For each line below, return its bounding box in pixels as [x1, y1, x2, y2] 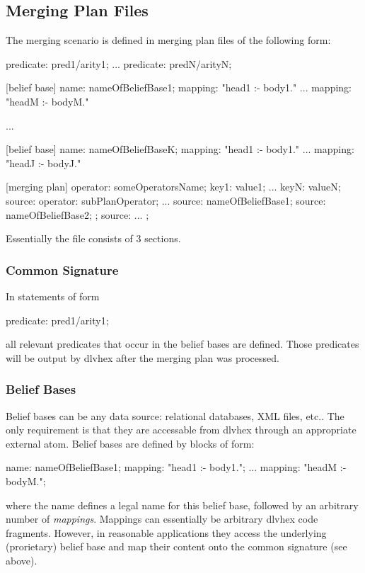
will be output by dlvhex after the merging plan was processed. [6, 350, 279, 365]
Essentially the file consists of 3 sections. [6, 231, 181, 246]
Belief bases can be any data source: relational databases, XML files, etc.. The [6, 408, 344, 423]
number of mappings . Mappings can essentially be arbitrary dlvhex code [6, 511, 318, 526]
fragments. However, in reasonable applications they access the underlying [6, 525, 327, 540]
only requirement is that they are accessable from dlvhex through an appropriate [6, 422, 357, 437]
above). [6, 552, 37, 567]
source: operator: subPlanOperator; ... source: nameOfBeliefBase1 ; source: [6, 193, 326, 208]
